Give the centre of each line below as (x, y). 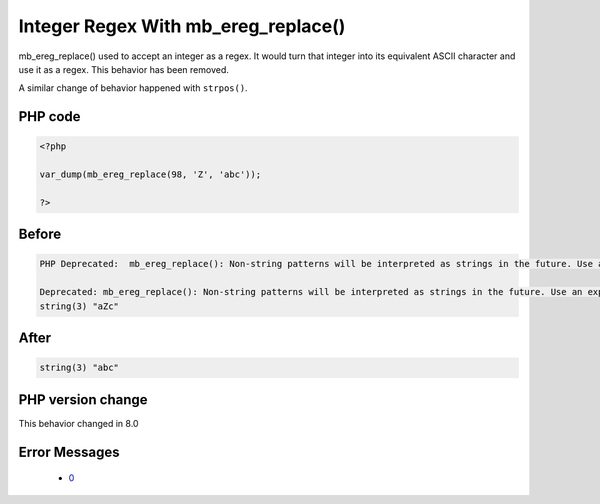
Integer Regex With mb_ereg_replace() (182, 26)
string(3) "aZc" (79, 306)
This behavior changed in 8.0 (78, 423)
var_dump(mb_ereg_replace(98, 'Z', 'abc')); (150, 174)
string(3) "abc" (79, 368)
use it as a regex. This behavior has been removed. (123, 69)
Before (40, 234)
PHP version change (83, 399)
